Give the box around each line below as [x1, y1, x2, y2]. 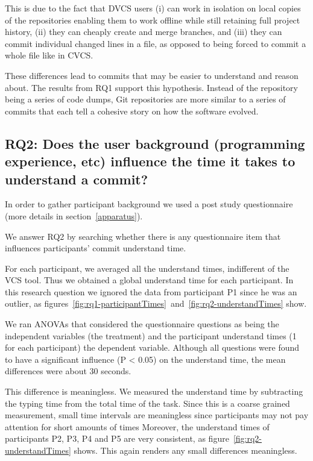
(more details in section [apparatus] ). [5, 209, 143, 222]
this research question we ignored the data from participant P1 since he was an [5, 285, 297, 298]
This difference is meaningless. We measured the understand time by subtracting [5, 385, 303, 398]
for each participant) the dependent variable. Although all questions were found [5, 341, 300, 354]
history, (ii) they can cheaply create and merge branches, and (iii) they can [5, 25, 282, 38]
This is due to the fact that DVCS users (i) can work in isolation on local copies [5, 2, 301, 14]
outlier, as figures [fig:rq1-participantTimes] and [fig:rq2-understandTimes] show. [5, 297, 307, 310]
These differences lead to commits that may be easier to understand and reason [5, 69, 299, 81]
